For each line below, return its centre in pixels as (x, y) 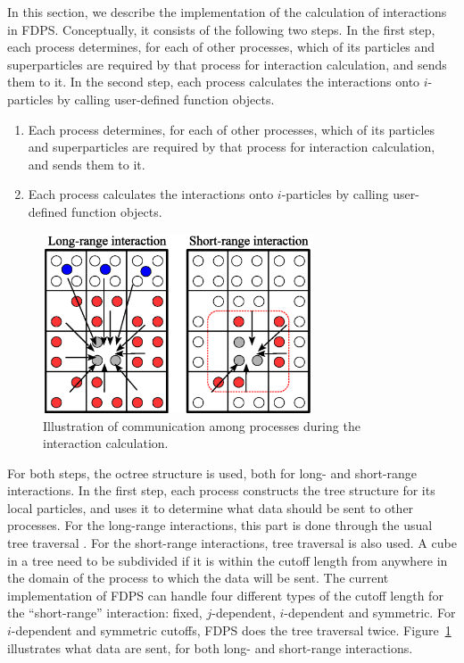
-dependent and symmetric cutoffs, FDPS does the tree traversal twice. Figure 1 (231, 630)
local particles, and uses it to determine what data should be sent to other (211, 507)
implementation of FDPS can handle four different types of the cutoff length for (225, 595)
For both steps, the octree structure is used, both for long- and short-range (212, 472)
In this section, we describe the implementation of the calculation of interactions (227, 12)
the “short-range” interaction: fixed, (105, 613)
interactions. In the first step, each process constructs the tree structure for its (221, 490)
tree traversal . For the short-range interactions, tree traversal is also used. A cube (232, 543)
